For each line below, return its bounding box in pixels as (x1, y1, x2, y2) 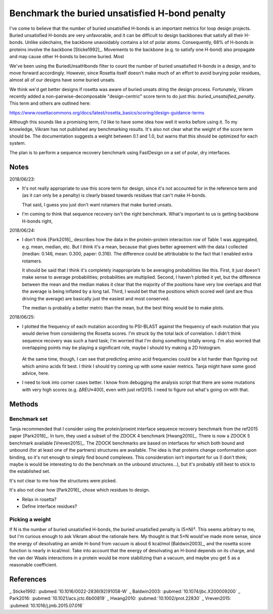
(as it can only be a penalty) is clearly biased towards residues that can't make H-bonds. (22, 192, 207, 198)
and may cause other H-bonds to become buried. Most (9, 54, 124, 60)
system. (9, 140, 26, 146)
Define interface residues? (22, 503, 77, 509)
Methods (9, 400, 38, 408)
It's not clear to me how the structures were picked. (9, 477, 117, 484)
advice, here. (22, 370, 50, 376)
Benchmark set (9, 415, 48, 422)
